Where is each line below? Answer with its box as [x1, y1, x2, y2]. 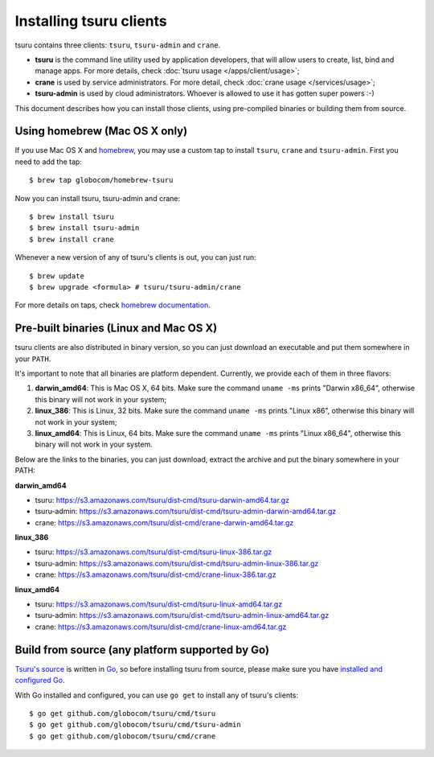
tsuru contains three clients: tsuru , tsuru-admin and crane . [14, 40, 221, 50]
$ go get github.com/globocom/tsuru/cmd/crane [29, 731, 216, 740]
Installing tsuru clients [14, 12, 168, 30]
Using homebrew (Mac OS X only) [14, 125, 188, 138]
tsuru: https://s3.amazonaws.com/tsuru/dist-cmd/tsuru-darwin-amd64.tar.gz [35, 495, 289, 504]
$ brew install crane [29, 234, 114, 244]
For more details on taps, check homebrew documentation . [14, 300, 211, 310]
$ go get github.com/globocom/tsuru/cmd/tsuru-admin [29, 720, 241, 730]
